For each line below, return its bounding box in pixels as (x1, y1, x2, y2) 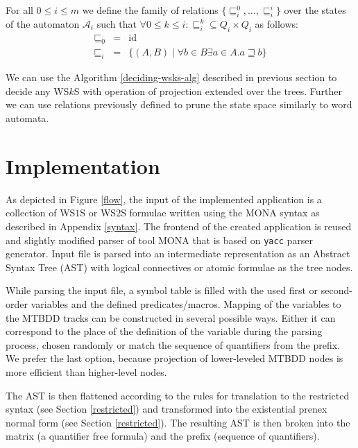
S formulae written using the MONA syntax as (121, 205, 320, 220)
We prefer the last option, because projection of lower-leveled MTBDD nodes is (6, 351, 343, 365)
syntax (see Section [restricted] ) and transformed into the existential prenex (6, 402, 327, 416)
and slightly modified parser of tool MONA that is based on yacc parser (6, 232, 314, 247)
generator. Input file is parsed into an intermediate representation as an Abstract (6, 246, 350, 261)
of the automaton (6, 16, 80, 31)
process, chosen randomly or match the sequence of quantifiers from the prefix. (6, 337, 341, 352)
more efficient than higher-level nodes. (6, 364, 167, 379)
